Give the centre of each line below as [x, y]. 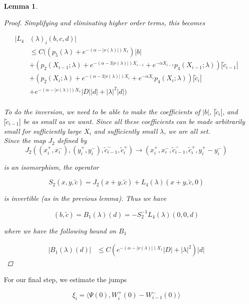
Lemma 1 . [21, 6]
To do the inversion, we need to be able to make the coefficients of [102, 111]
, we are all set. [187, 131]
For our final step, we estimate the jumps [65, 279]
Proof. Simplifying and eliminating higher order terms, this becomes [105, 22]
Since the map [25, 140]
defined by [72, 140]
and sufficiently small [126, 131]
